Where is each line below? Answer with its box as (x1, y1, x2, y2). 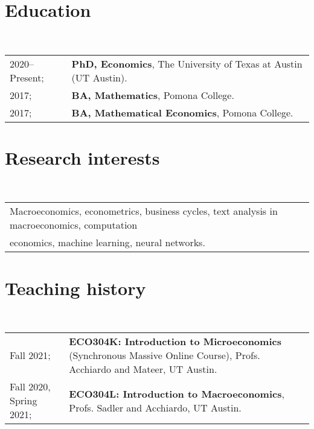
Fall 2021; (10, 348, 51, 363)
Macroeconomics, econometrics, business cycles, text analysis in (10, 204, 278, 218)
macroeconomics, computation (10, 218, 138, 232)
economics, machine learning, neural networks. (10, 235, 205, 250)
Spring (10, 393, 37, 408)
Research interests (5, 145, 160, 170)
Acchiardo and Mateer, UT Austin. (69, 362, 217, 377)
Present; (10, 70, 44, 84)
